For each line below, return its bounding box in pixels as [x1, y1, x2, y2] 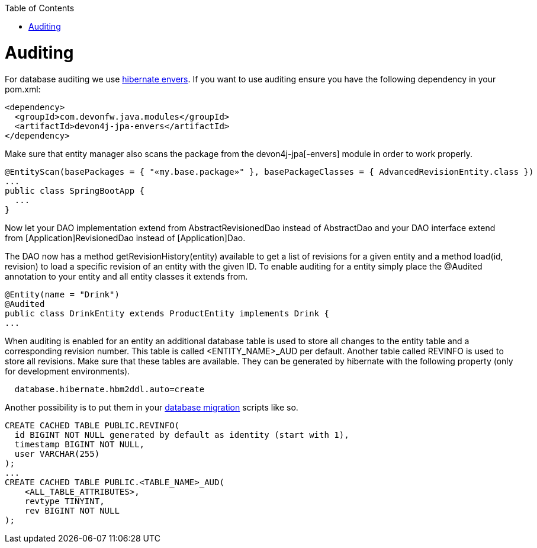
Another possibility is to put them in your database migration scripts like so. [5, 402, 298, 412]
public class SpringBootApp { [5, 185, 145, 196]
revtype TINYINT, [24, 496, 105, 506]
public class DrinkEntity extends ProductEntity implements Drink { [5, 308, 329, 318]
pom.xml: [5, 84, 41, 94]
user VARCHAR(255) [14, 448, 100, 459]
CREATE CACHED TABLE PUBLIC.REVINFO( [5, 420, 180, 430]
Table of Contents [5, 3, 75, 13]
